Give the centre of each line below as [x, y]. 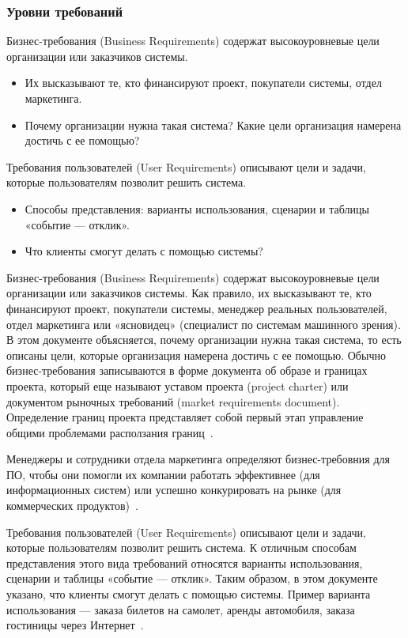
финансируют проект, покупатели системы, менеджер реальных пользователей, [197, 308]
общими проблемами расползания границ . [110, 432]
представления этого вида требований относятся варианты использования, [185, 562]
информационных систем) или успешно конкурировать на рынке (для [174, 490]
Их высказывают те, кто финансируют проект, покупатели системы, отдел [203, 83]
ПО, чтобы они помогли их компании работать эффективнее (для [163, 474]
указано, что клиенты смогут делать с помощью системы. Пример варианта [189, 594]
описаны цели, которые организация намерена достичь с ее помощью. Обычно [196, 355]
